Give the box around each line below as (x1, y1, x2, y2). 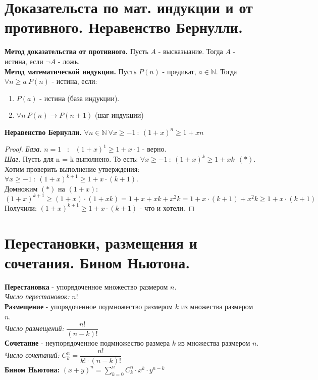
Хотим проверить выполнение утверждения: (5, 163, 140, 174)
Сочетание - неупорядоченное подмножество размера (5, 338, 170, 348)
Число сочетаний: (5, 350, 60, 360)
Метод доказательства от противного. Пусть (5, 46, 148, 57)
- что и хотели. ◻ (139, 202, 195, 213)
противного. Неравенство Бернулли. (5, 17, 243, 37)
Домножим (5, 183, 38, 194)
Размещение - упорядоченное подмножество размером (5, 301, 173, 312)
